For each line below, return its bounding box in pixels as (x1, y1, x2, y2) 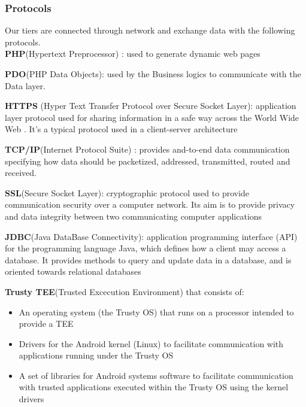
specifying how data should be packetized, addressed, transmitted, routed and (5, 154, 290, 167)
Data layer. (5, 79, 46, 92)
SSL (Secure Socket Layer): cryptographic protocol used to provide (5, 186, 250, 199)
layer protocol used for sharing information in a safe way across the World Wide (5, 111, 299, 123)
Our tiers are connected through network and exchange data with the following (5, 24, 295, 37)
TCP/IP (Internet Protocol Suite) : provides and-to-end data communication (5, 142, 290, 155)
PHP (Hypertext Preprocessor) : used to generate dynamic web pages (5, 47, 260, 60)
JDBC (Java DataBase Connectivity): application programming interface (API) (5, 230, 298, 242)
